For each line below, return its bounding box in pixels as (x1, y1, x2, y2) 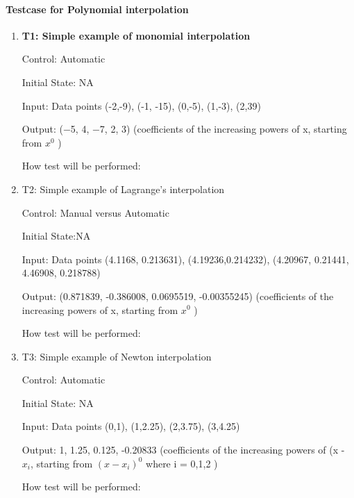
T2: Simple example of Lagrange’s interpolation (22, 181, 225, 196)
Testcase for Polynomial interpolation (6, 1, 189, 16)
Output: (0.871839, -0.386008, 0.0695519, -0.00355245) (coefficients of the (22, 288, 334, 303)
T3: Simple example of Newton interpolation (22, 349, 212, 363)
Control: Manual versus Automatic (22, 205, 169, 219)
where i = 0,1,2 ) (146, 456, 218, 470)
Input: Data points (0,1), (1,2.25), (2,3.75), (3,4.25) (22, 419, 240, 433)
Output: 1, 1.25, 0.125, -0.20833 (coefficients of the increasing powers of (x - (22, 442, 345, 457)
